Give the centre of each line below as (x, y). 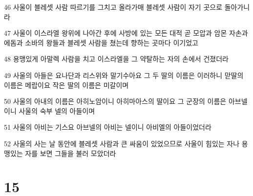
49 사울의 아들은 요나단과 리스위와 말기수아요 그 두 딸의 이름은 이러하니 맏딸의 (124, 75)
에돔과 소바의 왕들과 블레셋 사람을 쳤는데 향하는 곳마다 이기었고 (101, 42)
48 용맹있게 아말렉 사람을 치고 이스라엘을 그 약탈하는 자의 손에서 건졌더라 (116, 59)
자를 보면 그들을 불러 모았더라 (71, 153)
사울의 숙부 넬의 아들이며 (57, 110)
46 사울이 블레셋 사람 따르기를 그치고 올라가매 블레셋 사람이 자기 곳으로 (113, 7)
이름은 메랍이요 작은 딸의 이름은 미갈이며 (66, 85)
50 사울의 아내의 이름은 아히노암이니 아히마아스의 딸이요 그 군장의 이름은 (115, 101)
